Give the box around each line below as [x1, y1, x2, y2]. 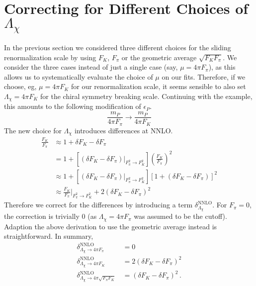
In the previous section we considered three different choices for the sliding [4, 42, 231, 53]
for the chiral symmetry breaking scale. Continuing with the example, [40, 91, 253, 101]
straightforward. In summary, [4, 231, 93, 241]
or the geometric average [121, 52, 197, 62]
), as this [208, 62, 236, 72]
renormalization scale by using [4, 52, 96, 62]
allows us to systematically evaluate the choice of [4, 71, 153, 82]
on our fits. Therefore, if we [162, 71, 246, 82]
